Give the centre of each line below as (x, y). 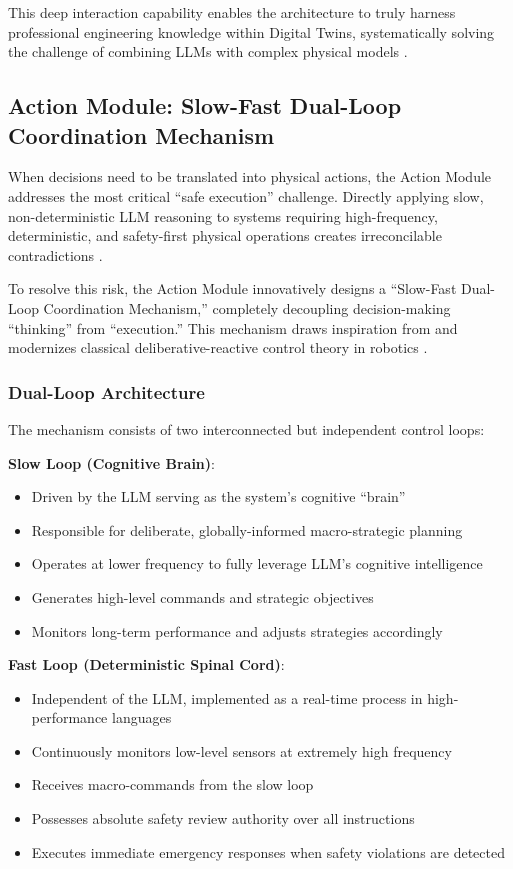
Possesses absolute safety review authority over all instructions (223, 818)
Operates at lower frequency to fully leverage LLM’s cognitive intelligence (257, 563)
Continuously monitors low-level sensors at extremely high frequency (241, 750)
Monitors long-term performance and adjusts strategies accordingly (237, 630)
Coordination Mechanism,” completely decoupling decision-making (247, 307)
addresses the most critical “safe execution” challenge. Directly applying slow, (246, 195)
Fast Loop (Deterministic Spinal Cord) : (146, 664)
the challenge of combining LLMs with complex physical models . (208, 51)
